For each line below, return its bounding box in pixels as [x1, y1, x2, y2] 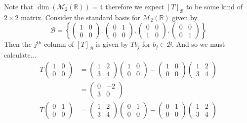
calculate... [4, 50, 37, 60]
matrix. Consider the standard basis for [21, 12, 140, 22]
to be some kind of [186, 1, 243, 11]
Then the [4, 39, 32, 49]
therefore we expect [105, 1, 165, 11]
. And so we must [172, 39, 225, 49]
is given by [96, 39, 128, 49]
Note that [4, 1, 34, 11]
